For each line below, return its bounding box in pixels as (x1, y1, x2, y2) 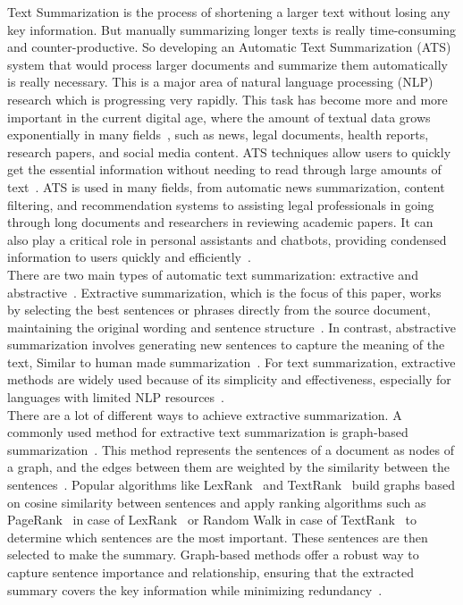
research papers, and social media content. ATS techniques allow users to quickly (7, 142, 451, 161)
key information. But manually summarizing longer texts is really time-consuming (7, 20, 456, 38)
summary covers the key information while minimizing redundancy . (7, 580, 383, 599)
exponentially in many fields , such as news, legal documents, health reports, (7, 125, 429, 144)
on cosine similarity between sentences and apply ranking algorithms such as (7, 492, 426, 511)
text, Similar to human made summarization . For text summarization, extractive (7, 352, 456, 371)
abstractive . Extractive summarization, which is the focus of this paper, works (7, 282, 442, 301)
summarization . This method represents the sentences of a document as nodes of (7, 440, 455, 458)
